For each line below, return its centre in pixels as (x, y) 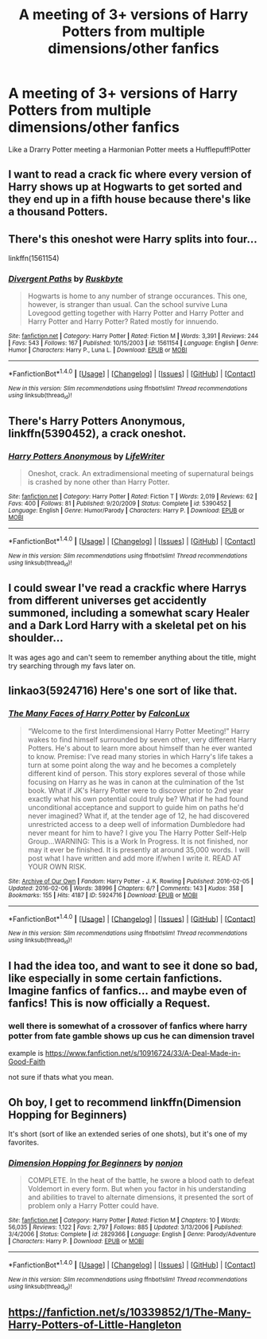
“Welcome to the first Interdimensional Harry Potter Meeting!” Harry (139, 731)
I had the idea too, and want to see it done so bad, (133, 965)
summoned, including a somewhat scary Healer (129, 613)
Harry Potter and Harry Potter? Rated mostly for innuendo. (123, 321)
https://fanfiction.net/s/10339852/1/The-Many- (130, 1312)
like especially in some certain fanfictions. (115, 978)
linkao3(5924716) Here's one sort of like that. (123, 691)
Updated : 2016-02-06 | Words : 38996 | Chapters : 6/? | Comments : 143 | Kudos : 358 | (126, 888)
